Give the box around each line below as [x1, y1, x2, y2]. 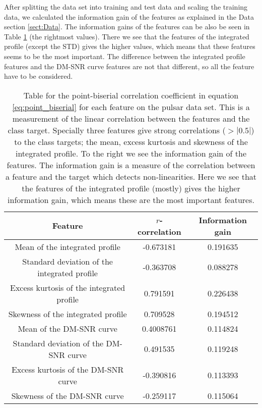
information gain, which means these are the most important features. [8, 193, 254, 206]
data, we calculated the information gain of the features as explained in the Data [4, 11, 254, 22]
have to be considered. [4, 71, 73, 81]
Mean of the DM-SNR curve [18, 322, 117, 334]
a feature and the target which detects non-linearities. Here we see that [5, 170, 257, 182]
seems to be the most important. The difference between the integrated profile [4, 50, 245, 61]
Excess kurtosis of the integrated [10, 281, 125, 293]
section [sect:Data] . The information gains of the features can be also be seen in [4, 21, 250, 32]
